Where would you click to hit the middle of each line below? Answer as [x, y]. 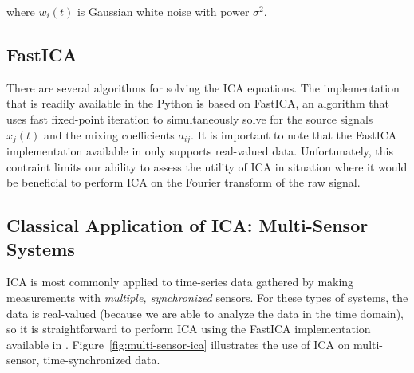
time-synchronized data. [102, 360]
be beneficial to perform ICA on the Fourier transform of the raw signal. [183, 182]
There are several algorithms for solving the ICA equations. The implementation [203, 87]
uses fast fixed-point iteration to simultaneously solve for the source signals [190, 118]
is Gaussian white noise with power [163, 11]
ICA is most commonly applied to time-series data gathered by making [180, 282]
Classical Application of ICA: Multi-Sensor [187, 225]
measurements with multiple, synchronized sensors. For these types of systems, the [207, 297]
